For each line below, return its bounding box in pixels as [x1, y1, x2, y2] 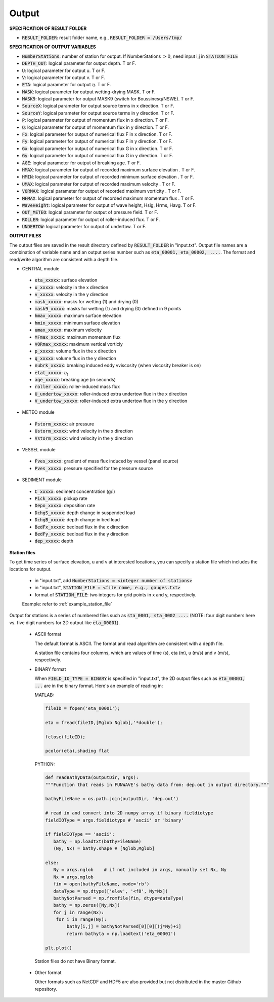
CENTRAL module [22, 266, 60, 272]
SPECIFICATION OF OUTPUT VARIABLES [9, 44, 96, 50]
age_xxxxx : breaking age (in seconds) [34, 376, 116, 382]
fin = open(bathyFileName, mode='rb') [53, 881, 150, 887]
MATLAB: [34, 692, 54, 698]
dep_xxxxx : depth [34, 538, 73, 544]
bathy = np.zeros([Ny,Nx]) [53, 903, 120, 908]
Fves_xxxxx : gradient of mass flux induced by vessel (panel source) [34, 458, 179, 464]
